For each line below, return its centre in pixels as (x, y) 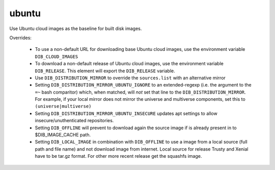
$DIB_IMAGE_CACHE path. (63, 135)
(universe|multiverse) (63, 106)
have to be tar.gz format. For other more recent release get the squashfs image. (118, 156)
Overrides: (20, 38)
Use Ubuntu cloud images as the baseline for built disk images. (76, 29)
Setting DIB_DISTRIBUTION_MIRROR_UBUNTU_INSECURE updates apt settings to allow (126, 113)
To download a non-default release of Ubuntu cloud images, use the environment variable (129, 64)
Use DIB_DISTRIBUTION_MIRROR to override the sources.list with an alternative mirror (130, 78)
